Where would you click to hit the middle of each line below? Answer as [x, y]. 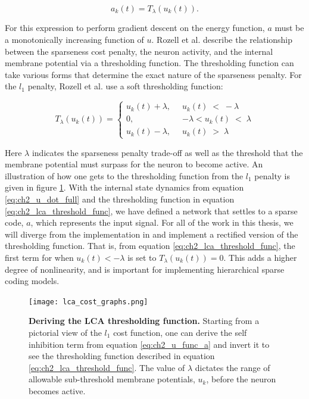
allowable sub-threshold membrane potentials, [112, 379]
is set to [142, 257]
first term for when [39, 257]
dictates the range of [232, 367]
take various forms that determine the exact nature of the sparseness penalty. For [153, 74]
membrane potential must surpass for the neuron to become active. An [134, 164]
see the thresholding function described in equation [122, 356]
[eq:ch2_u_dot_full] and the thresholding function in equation [120, 199]
